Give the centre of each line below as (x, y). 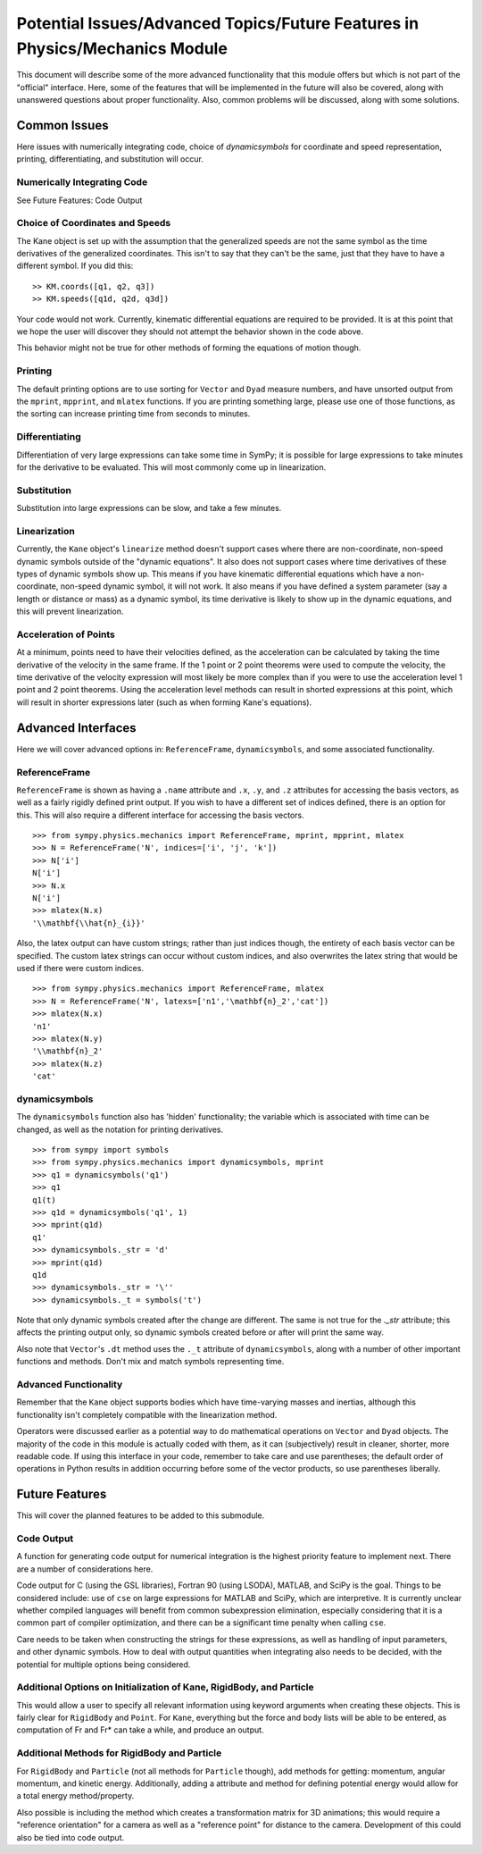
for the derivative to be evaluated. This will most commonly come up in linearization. (171, 467)
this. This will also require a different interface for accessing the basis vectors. (161, 815)
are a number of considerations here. (85, 1569)
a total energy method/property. (75, 1796)
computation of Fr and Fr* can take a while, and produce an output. (140, 1730)
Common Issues (62, 125)
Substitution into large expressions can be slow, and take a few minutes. (149, 508)
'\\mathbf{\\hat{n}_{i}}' (89, 923)
